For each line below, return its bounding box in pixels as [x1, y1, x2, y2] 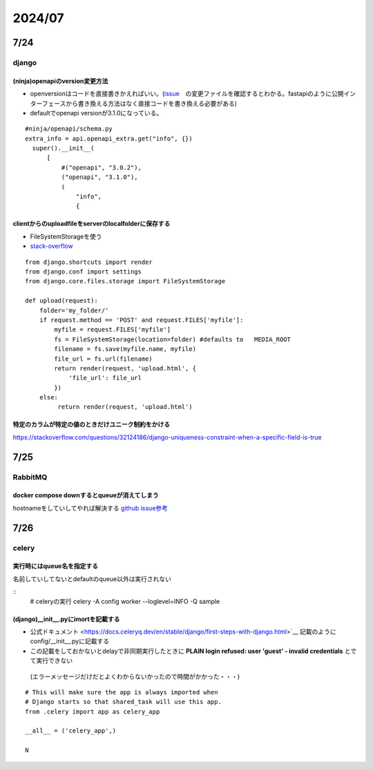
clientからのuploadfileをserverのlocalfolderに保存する [12, 220, 171, 228]
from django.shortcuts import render [25, 258, 153, 266]
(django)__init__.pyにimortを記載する [12, 615, 120, 623]
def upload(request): [25, 297, 98, 305]
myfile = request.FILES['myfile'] [54, 325, 171, 334]
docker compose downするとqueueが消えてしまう [12, 491, 159, 500]
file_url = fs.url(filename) [54, 354, 153, 363]
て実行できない [30, 656, 73, 665]
